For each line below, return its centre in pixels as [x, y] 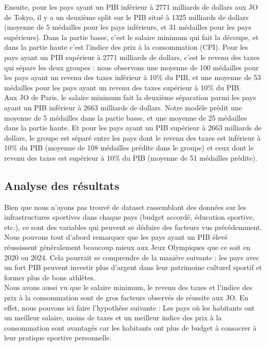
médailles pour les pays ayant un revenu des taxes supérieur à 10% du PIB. [123, 87]
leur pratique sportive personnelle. [58, 338]
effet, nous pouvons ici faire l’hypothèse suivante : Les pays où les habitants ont [129, 307]
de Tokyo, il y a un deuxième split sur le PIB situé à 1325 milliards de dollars [127, 17]
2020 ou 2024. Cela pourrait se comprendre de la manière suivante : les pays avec [132, 257]
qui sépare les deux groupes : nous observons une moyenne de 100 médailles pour [131, 67]
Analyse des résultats [62, 185]
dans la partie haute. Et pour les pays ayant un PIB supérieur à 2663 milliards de [133, 128]
